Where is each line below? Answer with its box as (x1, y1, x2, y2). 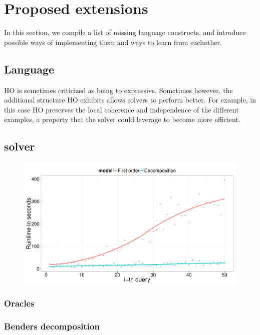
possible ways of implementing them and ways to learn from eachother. (4, 36, 222, 47)
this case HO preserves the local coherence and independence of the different (4, 104, 239, 114)
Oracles (4, 297, 35, 309)
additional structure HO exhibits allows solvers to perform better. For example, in (4, 94, 256, 105)
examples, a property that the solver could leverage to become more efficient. (4, 114, 240, 124)
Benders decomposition (4, 319, 100, 332)
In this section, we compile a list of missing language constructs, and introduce (4, 27, 246, 37)
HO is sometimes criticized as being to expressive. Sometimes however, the (4, 84, 233, 95)
